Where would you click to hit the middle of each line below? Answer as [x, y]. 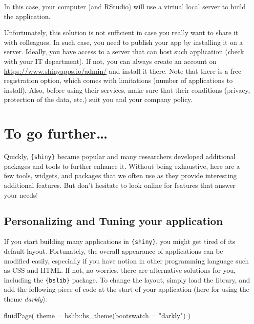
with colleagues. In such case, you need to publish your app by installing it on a [123, 42]
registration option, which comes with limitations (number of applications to [118, 80]
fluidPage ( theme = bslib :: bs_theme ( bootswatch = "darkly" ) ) [97, 315]
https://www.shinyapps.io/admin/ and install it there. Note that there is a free [123, 71]
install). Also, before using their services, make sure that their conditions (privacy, [127, 90]
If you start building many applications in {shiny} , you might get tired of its [120, 241]
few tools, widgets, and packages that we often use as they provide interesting [120, 175]
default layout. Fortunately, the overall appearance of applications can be [114, 251]
